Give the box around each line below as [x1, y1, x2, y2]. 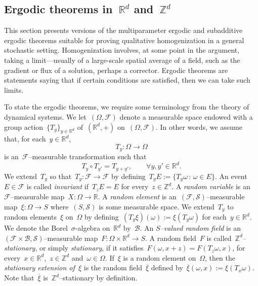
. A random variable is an [171, 181, 250, 192]
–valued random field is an [160, 223, 241, 233]
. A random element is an [98, 191, 177, 201]
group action [4, 121, 44, 132]
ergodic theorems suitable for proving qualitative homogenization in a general [4, 34, 244, 45]
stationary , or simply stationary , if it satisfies [4, 242, 144, 253]
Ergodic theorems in [4, 1, 113, 17]
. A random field [145, 232, 196, 243]
